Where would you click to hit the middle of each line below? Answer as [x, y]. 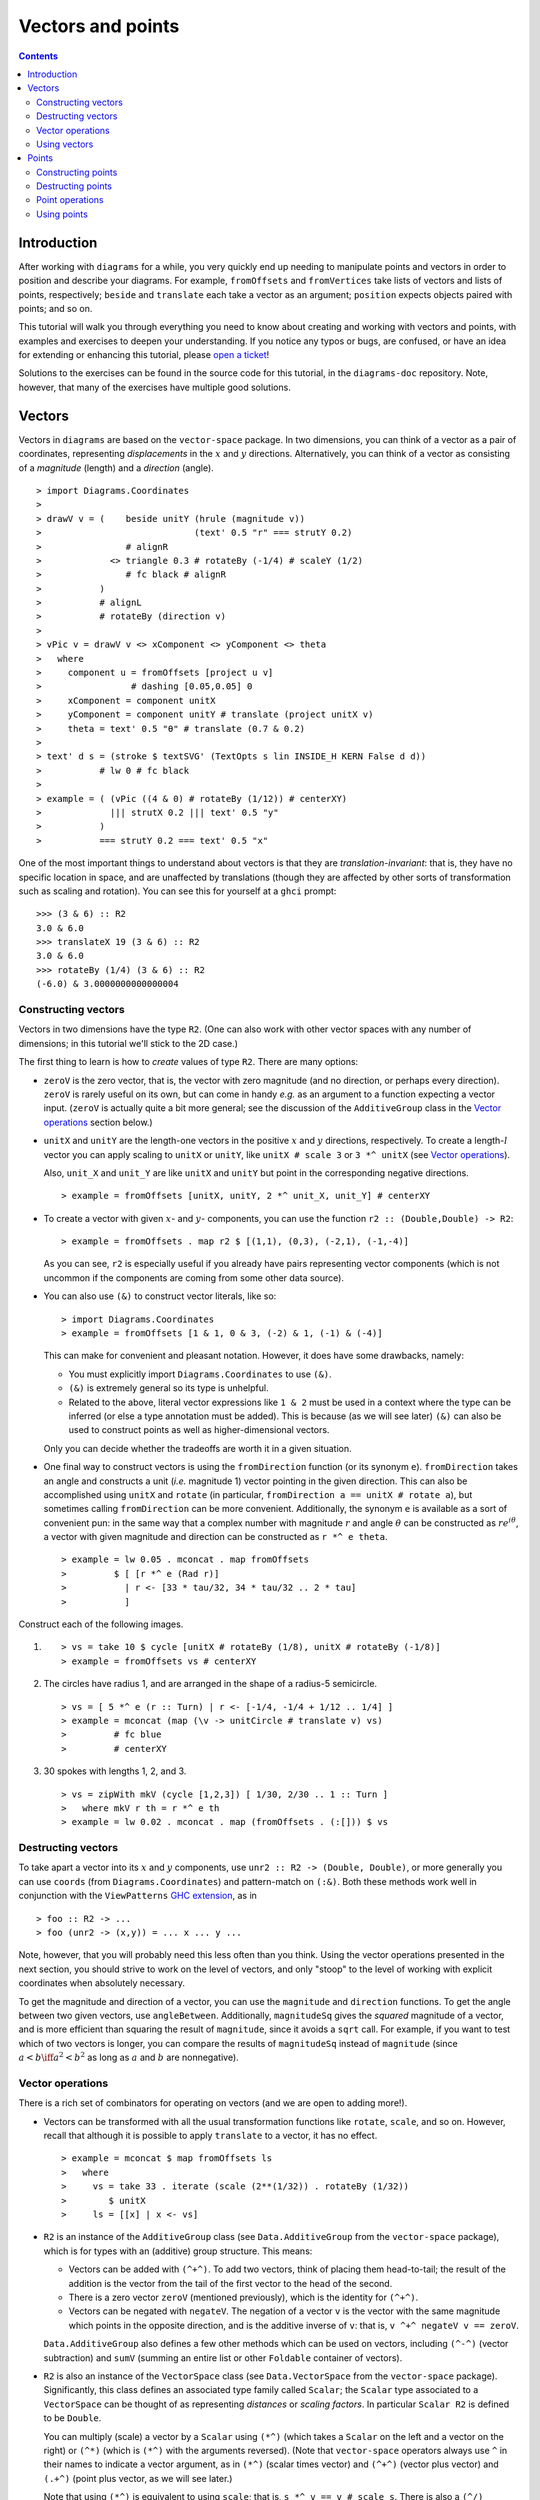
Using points [62, 214]
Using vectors [65, 144]
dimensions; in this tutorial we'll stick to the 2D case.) [128, 1043]
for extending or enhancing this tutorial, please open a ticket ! [144, 355]
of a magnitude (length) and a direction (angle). [116, 467]
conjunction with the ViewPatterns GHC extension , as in [137, 1896]
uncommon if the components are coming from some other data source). [194, 1277]
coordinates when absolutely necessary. [101, 1983]
